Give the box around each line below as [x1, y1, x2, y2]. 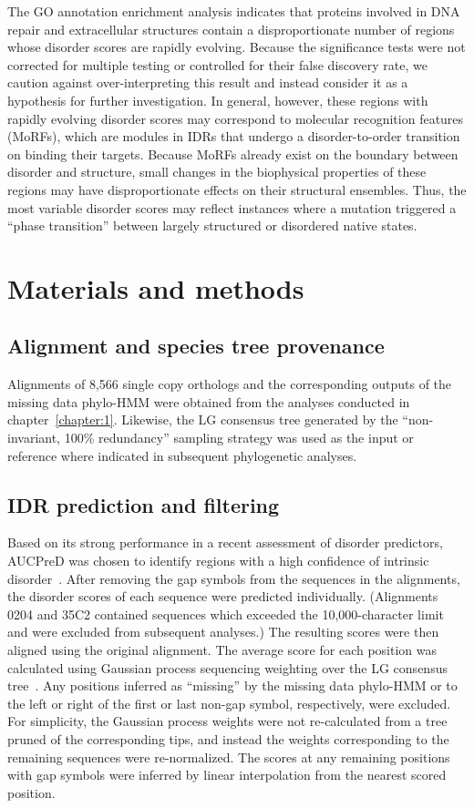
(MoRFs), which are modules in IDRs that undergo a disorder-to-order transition [7, 127, 460, 146]
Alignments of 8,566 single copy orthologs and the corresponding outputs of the [7, 374, 452, 394]
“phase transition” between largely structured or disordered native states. [7, 216, 417, 235]
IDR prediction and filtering [7, 490, 280, 518]
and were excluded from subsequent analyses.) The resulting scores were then [7, 622, 439, 641]
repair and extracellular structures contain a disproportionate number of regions [7, 19, 455, 38]
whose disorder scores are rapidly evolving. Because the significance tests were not [7, 37, 466, 56]
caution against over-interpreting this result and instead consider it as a [7, 73, 408, 92]
